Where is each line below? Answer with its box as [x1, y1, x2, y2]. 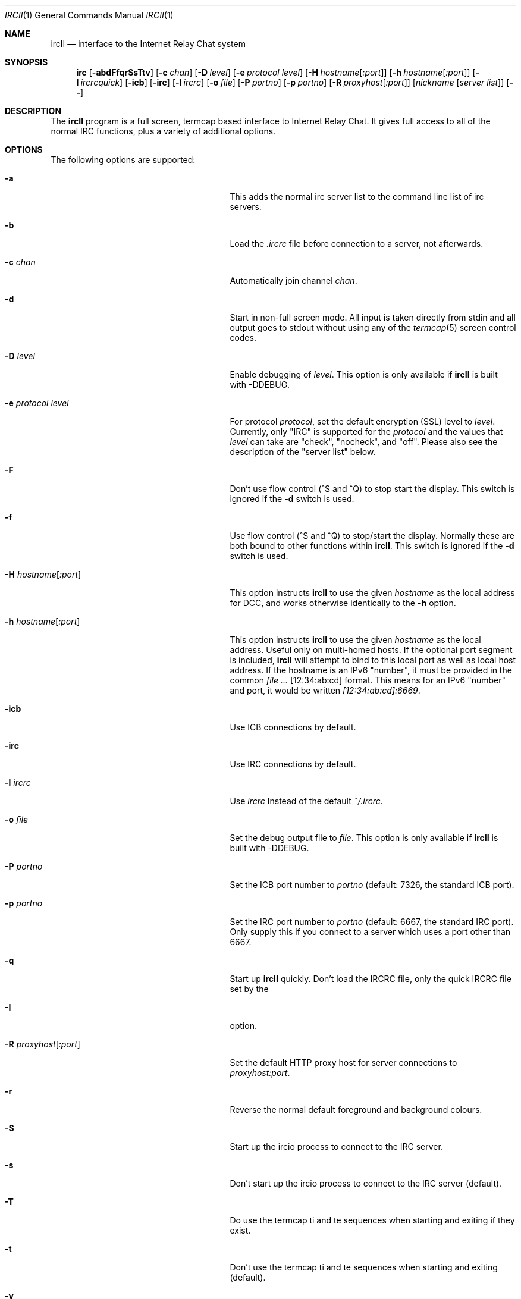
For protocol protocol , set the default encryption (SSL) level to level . [230, 416, 495, 426]
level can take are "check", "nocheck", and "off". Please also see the [230, 437, 498, 447]
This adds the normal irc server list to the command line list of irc [230, 192, 484, 202]
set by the [230, 984, 269, 994]
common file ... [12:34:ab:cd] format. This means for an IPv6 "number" [230, 675, 506, 685]
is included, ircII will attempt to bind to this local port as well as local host [230, 655, 516, 665]
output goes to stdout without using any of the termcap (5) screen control [230, 322, 516, 332]
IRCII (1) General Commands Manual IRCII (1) [5, 10, 174, 20]
